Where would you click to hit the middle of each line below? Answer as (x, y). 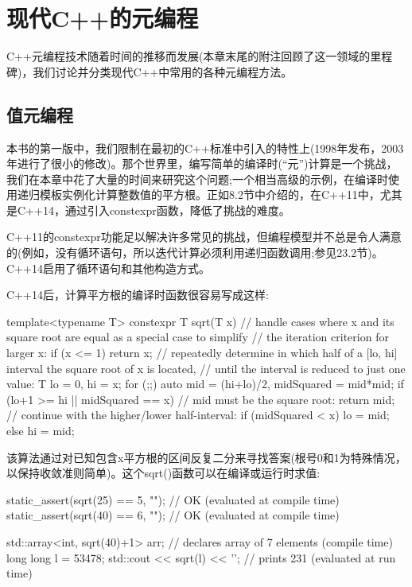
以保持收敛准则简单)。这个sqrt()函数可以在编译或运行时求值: (163, 473)
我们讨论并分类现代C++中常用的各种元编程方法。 (163, 71)
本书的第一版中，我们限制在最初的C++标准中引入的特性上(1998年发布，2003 (205, 148)
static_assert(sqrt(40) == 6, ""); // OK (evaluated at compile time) (173, 515)
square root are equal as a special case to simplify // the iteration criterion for (198, 337)
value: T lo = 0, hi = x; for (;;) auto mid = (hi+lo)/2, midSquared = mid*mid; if (205, 384)
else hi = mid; (41, 431)
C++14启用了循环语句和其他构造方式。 (108, 268)
